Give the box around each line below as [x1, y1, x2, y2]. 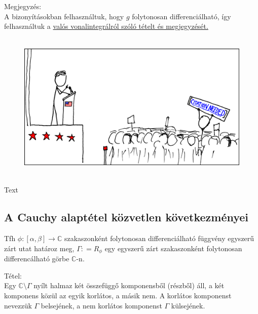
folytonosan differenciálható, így [132, 11, 231, 21]
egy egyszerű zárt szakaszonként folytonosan [104, 243, 242, 253]
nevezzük [4, 300, 32, 310]
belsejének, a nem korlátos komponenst [41, 300, 162, 310]
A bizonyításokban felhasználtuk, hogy [4, 11, 124, 21]
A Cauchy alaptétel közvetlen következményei [4, 209, 249, 225]
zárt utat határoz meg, [4, 243, 75, 253]
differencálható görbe [4, 253, 69, 264]
